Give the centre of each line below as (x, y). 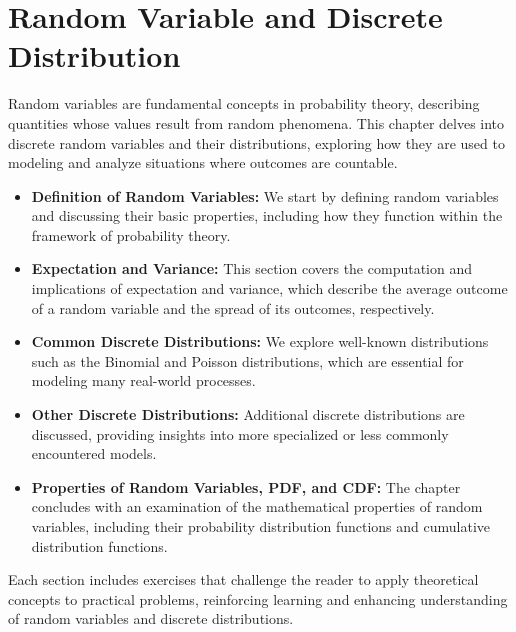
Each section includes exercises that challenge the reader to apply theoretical (243, 579)
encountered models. (94, 453)
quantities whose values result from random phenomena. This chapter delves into (256, 122)
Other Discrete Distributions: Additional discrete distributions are (248, 414)
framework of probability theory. (131, 234)
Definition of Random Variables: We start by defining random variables (265, 195)
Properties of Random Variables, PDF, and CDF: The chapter (246, 486)
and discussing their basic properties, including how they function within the (267, 215)
